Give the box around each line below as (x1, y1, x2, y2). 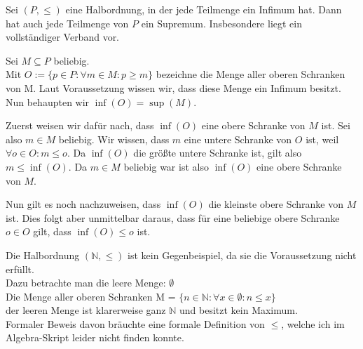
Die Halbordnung (6, 247, 80, 262)
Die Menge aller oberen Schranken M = (6, 289, 176, 303)
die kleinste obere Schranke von (208, 197, 344, 211)
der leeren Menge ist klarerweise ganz (6, 303, 166, 317)
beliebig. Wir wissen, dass (58, 131, 170, 146)
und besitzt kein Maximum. (179, 303, 298, 317)
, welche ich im (281, 316, 345, 331)
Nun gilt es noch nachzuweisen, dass (6, 197, 161, 211)
